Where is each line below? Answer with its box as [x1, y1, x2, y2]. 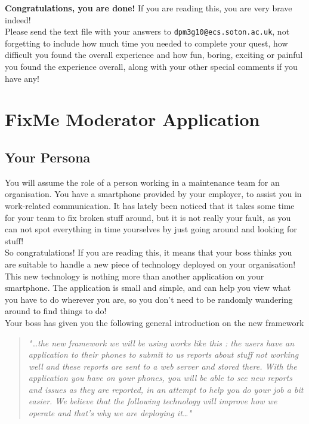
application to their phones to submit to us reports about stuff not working [28, 348, 299, 361]
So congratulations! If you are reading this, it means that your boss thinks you [5, 246, 292, 259]
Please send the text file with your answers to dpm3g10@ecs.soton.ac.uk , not [5, 25, 290, 38]
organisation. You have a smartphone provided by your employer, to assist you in [5, 188, 302, 200]
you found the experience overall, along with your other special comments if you [5, 60, 298, 73]
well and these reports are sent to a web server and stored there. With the [28, 360, 297, 372]
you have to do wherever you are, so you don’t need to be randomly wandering [5, 293, 293, 305]
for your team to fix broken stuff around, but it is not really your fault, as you [5, 211, 291, 223]
